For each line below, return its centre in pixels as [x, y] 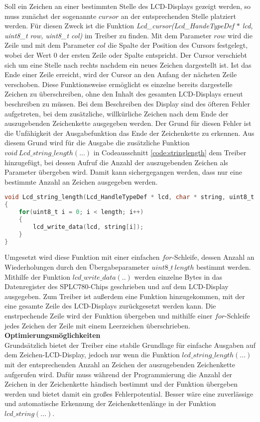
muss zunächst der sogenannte [51, 16]
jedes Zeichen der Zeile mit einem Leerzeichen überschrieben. [98, 325]
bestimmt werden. [224, 267]
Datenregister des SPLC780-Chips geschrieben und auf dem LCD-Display [117, 286]
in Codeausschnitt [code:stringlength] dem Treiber [170, 152]
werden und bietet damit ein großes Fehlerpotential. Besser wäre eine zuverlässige [129, 393]
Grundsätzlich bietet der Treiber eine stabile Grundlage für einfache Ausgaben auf [130, 345]
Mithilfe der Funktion [38, 276]
